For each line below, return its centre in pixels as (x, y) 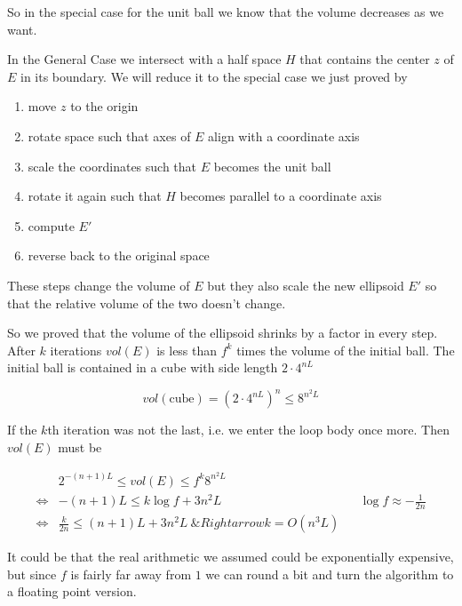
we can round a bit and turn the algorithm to (330, 574)
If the (22, 430)
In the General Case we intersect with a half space (144, 59)
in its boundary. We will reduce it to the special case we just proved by (214, 76)
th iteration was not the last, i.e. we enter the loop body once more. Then (248, 430)
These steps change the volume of (99, 285)
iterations (76, 350)
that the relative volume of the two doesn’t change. (147, 303)
